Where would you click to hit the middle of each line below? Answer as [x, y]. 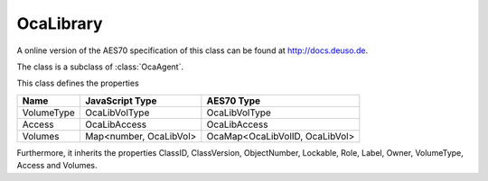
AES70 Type [234, 101]
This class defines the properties [78, 83]
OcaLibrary [60, 23]
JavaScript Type [121, 101]
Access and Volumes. [57, 166]
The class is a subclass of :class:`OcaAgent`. [100, 67]
